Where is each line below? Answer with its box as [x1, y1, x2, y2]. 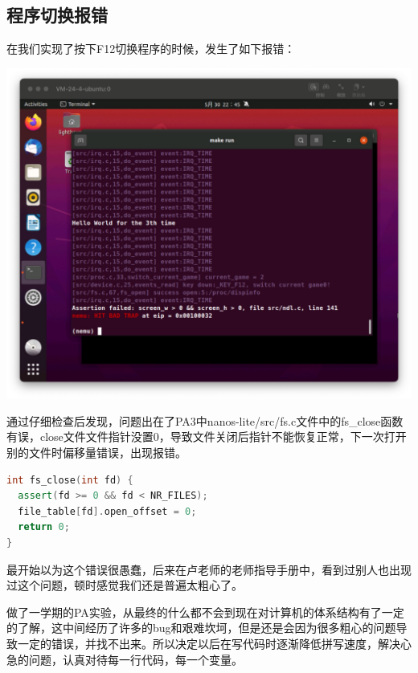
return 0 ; [18, 521, 70, 533]
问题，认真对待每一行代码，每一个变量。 [28, 651, 243, 667]
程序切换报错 [6, 2, 108, 27]
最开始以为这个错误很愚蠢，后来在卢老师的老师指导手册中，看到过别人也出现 [6, 561, 412, 577]
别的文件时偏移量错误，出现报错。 [6, 444, 186, 461]
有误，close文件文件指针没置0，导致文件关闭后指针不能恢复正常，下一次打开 [6, 428, 407, 445]
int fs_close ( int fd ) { [6, 474, 133, 486]
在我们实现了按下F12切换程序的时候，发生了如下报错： [6, 40, 296, 57]
